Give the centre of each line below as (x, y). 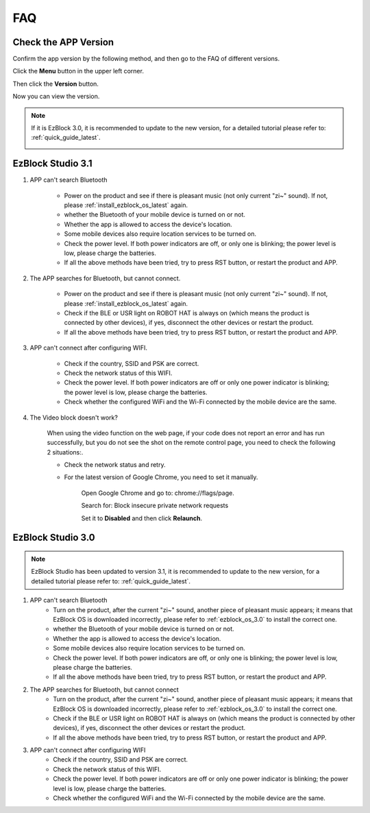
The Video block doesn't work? (74, 417)
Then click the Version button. (56, 84)
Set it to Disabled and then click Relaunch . (141, 518)
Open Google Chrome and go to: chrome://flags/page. (158, 493)
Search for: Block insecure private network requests (155, 506)
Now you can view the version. (56, 97)
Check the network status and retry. (115, 465)
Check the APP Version (63, 42)
